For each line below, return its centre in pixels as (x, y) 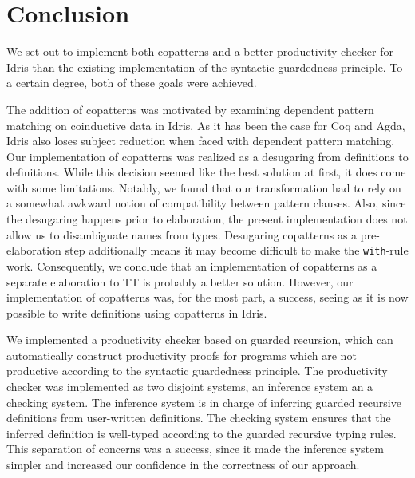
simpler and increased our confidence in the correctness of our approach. (183, 465)
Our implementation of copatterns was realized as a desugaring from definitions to (207, 156)
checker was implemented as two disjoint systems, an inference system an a (190, 387)
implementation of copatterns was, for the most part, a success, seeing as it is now (207, 297)
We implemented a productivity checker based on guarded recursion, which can (200, 340)
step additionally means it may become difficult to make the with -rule (237, 250)
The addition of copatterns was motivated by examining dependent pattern (190, 109)
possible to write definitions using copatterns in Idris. (137, 312)
